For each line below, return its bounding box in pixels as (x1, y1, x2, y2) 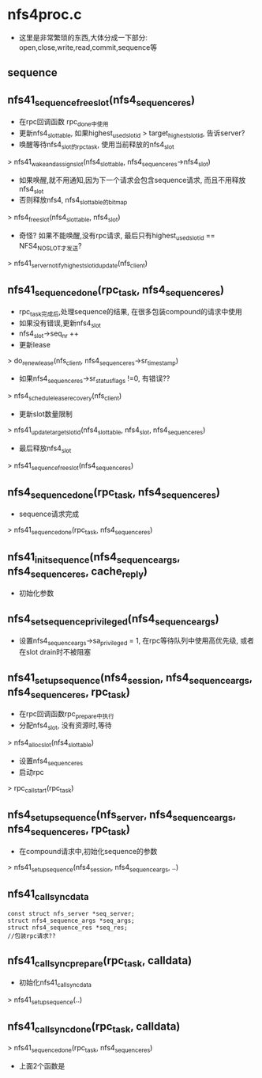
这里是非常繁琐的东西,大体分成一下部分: (18, 32, 148, 42)
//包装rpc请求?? (7, 932, 56, 940)
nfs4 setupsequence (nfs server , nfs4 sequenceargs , (7, 807, 237, 823)
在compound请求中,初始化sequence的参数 (18, 846, 158, 856)
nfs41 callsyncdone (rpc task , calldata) (7, 1019, 181, 1035)
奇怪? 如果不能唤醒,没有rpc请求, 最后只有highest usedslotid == (18, 230, 215, 242)
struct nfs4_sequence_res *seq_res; (7, 924, 128, 932)
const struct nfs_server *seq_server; (7, 910, 135, 918)
